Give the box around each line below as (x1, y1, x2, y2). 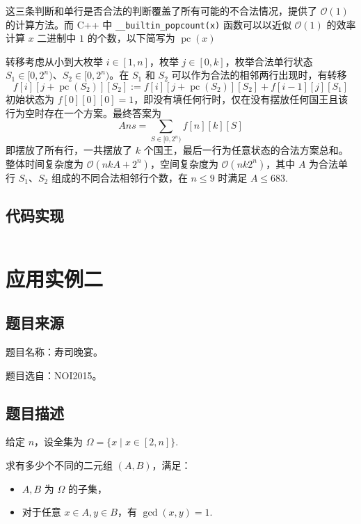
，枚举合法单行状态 (225, 54, 313, 68)
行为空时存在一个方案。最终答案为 (6, 105, 161, 120)
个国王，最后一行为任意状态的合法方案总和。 (143, 143, 348, 157)
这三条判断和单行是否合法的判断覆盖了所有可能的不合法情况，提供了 (6, 3, 317, 17)
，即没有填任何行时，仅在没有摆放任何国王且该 (134, 92, 348, 106)
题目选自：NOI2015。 (6, 367, 102, 382)
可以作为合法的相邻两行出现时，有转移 (171, 68, 347, 82)
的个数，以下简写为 (87, 31, 175, 45)
